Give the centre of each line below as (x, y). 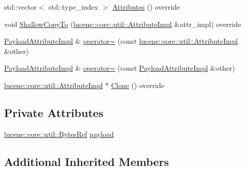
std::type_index (73, 7)
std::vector (20, 7)
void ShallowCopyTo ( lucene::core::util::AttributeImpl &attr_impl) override (123, 24)
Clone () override (138, 85)
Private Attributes (54, 112)
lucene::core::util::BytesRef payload (59, 134)
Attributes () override (146, 7)
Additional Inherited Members (87, 161)
